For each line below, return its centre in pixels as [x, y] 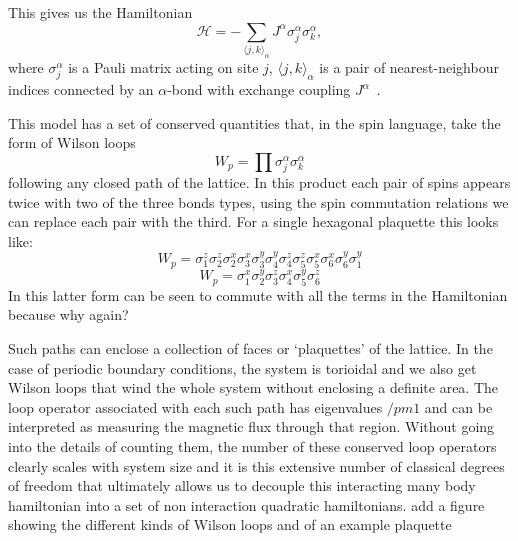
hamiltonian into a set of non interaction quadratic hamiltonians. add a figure [246, 504]
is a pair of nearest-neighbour [409, 66]
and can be [458, 406]
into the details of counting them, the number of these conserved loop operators [252, 446]
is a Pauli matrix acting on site [163, 66]
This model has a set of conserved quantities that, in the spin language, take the [254, 122]
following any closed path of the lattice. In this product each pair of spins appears [259, 181]
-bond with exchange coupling [259, 89]
